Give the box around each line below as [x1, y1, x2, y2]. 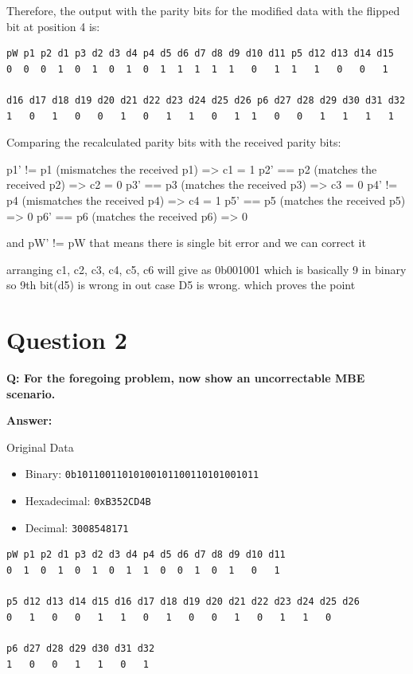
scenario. [6, 385, 56, 402]
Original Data [6, 438, 74, 455]
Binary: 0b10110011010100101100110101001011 [25, 465, 259, 482]
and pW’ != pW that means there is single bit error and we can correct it [6, 234, 366, 251]
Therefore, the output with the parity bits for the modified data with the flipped [6, 2, 400, 18]
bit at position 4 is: [6, 18, 100, 34]
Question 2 [6, 323, 127, 356]
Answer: [6, 412, 53, 429]
